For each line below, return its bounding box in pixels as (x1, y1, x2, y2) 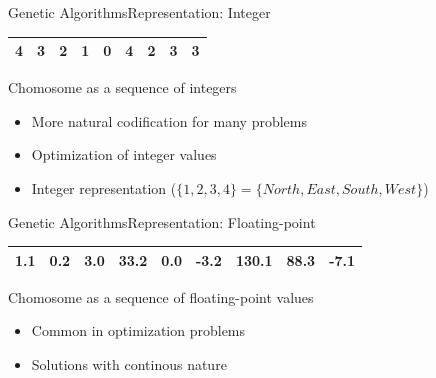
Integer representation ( (31, 177, 177, 198)
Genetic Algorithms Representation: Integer (8, 2, 271, 22)
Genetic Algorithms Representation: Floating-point (8, 211, 316, 232)
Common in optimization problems (31, 320, 246, 341)
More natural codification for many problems (31, 110, 308, 131)
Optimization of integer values (31, 144, 217, 165)
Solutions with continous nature (31, 353, 227, 374)
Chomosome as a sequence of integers (8, 77, 237, 98)
